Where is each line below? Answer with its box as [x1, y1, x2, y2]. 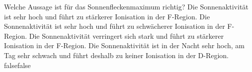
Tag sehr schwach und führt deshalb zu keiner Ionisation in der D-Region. [4, 50, 229, 60]
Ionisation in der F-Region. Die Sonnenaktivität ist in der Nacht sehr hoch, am [4, 40, 245, 51]
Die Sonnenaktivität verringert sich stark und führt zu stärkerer [29, 30, 224, 41]
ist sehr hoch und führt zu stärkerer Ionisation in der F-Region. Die [4, 11, 210, 21]
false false [4, 60, 31, 70]
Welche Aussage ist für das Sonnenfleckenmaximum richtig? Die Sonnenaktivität [4, 1, 249, 11]
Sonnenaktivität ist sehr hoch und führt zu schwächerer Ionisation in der [4, 21, 225, 31]
